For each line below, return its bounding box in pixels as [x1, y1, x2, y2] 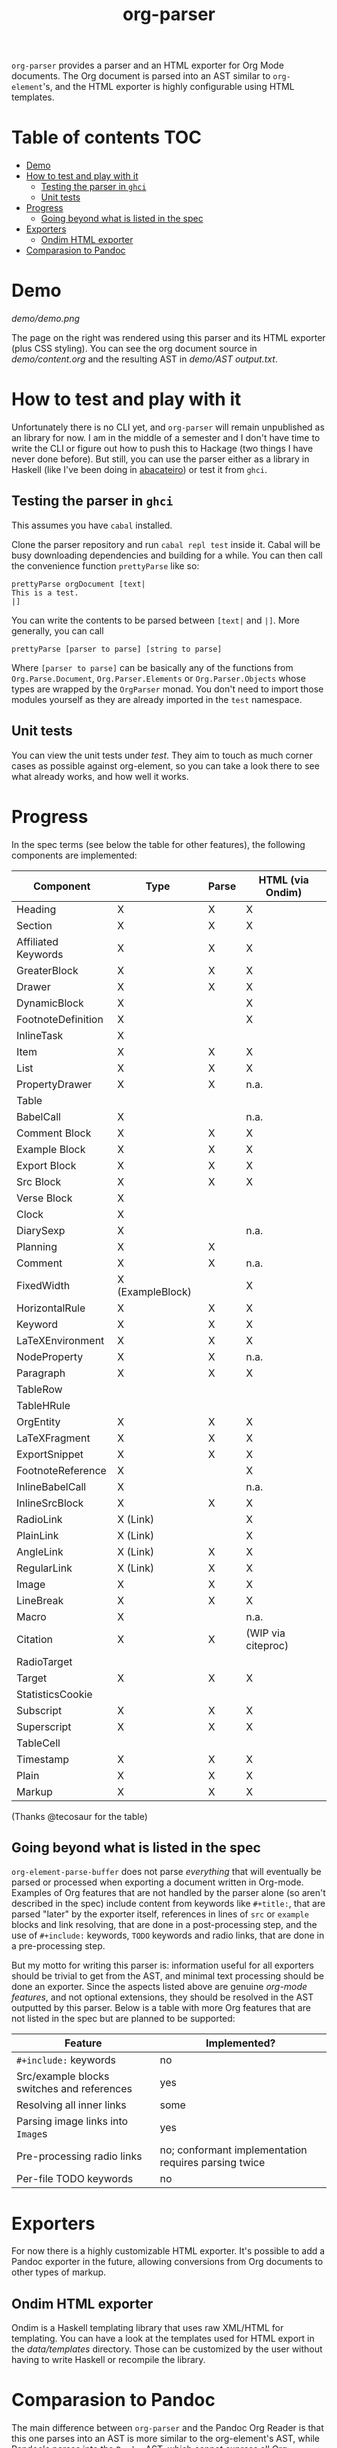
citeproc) [245, 1638, 289, 1652]
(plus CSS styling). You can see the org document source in [11, 343, 258, 355]
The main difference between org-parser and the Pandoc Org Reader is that [11, 2422, 324, 2434]
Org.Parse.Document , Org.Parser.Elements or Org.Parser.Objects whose [11, 672, 306, 684]
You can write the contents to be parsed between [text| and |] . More [11, 614, 301, 626]
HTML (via [258, 873, 309, 887]
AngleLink [16, 1544, 64, 1558]
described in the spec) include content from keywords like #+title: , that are [11, 1898, 326, 1910]
